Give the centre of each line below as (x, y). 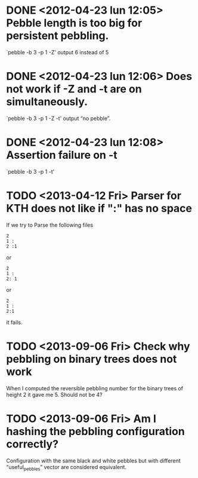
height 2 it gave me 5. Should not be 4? (54, 394)
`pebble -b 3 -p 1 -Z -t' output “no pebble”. (58, 118)
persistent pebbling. (58, 36)
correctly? (32, 444)
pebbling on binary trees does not (92, 359)
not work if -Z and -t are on (74, 89)
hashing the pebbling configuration (95, 431)
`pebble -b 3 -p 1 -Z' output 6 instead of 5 (58, 52)
